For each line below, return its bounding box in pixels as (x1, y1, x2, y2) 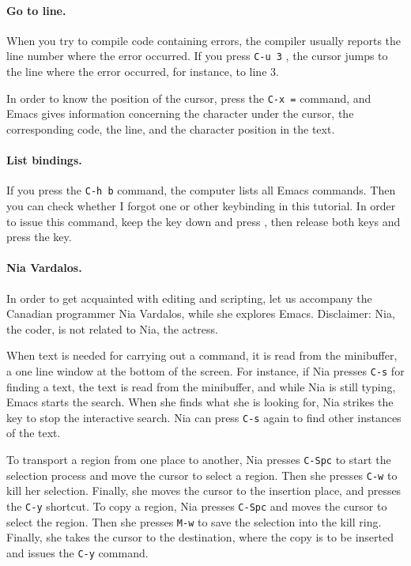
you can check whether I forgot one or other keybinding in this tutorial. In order (6, 197, 396, 213)
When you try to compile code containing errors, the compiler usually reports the (6, 32, 402, 48)
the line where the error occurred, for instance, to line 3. (6, 63, 279, 80)
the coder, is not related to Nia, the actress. (6, 320, 218, 337)
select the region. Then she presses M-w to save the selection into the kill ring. (6, 513, 382, 530)
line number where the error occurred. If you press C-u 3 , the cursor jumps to (6, 47, 388, 64)
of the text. (6, 424, 61, 441)
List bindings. (6, 152, 82, 168)
